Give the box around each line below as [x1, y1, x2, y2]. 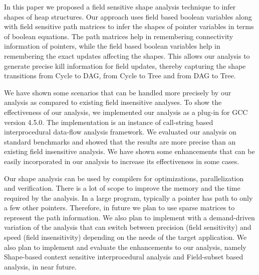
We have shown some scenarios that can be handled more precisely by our [4, 87, 231, 97]
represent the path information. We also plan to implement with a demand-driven [4, 212, 255, 222]
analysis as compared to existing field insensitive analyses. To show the [4, 97, 222, 107]
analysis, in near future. [4, 261, 77, 271]
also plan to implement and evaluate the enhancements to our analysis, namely [4, 241, 246, 252]
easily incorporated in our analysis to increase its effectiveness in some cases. [4, 156, 239, 166]
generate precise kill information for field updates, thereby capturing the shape [4, 60, 246, 71]
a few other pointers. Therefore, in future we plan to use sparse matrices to [4, 202, 235, 213]
